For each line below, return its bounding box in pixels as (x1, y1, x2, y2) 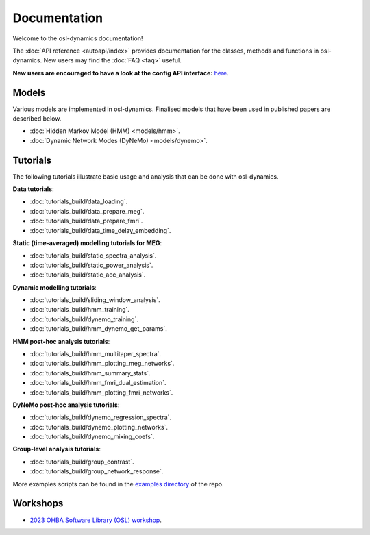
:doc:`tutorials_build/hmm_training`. (29, 306, 130, 314)
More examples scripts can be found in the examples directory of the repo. (12, 480, 224, 488)
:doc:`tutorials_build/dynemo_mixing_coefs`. (29, 432, 155, 441)
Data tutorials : (12, 185, 54, 193)
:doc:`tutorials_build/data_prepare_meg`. (29, 207, 145, 215)
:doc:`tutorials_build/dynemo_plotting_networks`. (29, 423, 168, 431)
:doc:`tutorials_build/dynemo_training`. (29, 315, 138, 323)
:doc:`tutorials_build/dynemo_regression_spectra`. (29, 413, 171, 421)
